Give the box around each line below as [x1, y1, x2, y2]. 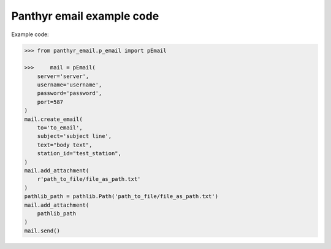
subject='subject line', [37, 132, 112, 140]
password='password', [37, 90, 102, 97]
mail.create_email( [24, 115, 83, 123]
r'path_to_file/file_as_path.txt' [37, 175, 141, 183]
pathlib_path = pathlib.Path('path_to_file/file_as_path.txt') [24, 193, 219, 200]
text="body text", [37, 141, 93, 148]
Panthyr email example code [11, 9, 159, 23]
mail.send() [24, 227, 61, 234]
